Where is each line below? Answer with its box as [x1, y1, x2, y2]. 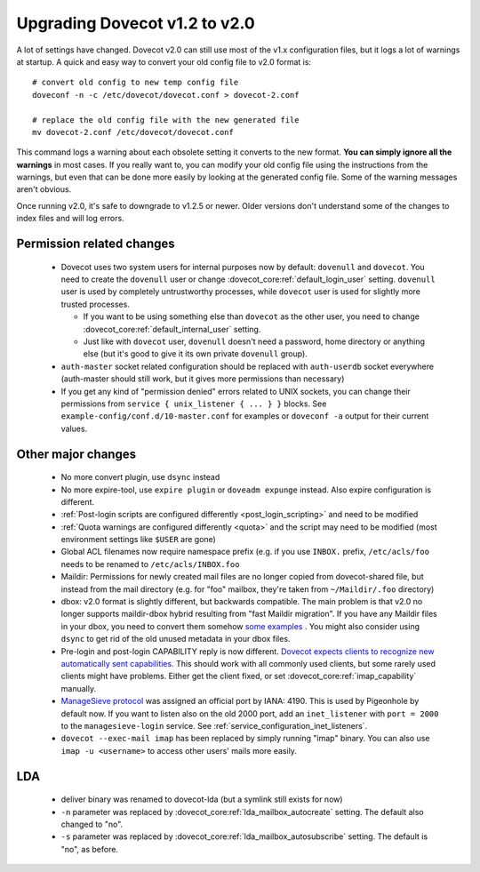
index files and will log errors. [16, 213, 124, 224]
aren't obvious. [16, 184, 72, 195]
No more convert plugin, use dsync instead [60, 472, 220, 483]
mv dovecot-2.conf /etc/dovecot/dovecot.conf [32, 127, 235, 137]
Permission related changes [16, 236, 175, 252]
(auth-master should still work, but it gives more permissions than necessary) [60, 373, 345, 384]
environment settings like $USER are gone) [60, 534, 217, 545]
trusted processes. [60, 299, 131, 309]
